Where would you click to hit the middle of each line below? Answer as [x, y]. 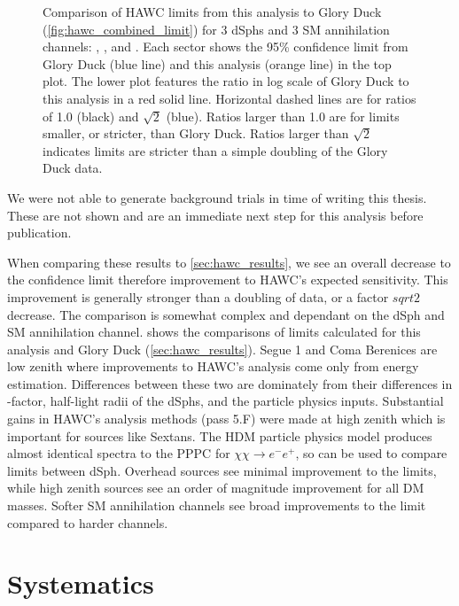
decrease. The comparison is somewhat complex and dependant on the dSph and [226, 314]
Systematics [81, 583]
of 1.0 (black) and [91, 116]
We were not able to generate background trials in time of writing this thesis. [217, 197]
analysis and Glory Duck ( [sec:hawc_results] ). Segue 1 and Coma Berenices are [222, 349]
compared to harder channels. [88, 522]
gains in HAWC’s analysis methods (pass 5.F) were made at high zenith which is [226, 419]
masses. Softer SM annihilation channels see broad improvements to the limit [217, 505]
